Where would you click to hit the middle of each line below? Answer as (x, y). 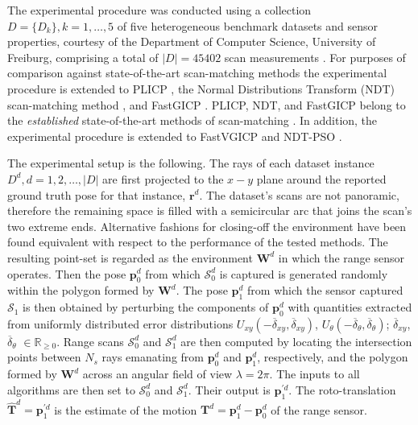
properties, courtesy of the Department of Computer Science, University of (192, 41)
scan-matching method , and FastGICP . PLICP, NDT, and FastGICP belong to (207, 104)
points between (44, 357)
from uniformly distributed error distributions (120, 323)
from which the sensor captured (325, 290)
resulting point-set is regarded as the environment (130, 257)
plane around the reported (321, 178)
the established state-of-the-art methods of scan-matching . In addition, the (192, 120)
